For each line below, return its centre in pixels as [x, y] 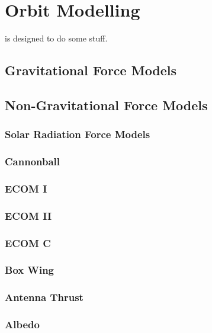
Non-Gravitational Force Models [106, 105]
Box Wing [29, 270]
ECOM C [28, 243]
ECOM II [28, 215]
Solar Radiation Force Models [78, 134]
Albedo [22, 324]
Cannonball [33, 161]
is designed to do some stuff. [56, 38]
